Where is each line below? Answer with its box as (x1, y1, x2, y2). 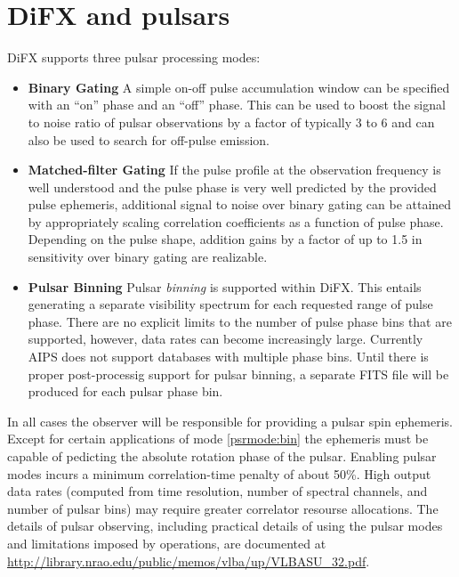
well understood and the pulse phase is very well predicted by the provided (28, 177, 437, 196)
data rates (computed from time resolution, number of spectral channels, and (7, 482, 428, 500)
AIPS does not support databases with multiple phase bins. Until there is (28, 347, 429, 366)
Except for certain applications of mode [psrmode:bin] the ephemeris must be (7, 429, 429, 448)
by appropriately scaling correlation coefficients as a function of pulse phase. (28, 212, 444, 231)
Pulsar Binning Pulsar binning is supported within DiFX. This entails (28, 277, 422, 296)
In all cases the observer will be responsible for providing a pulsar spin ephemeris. (7, 411, 454, 430)
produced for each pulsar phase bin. (28, 382, 223, 401)
